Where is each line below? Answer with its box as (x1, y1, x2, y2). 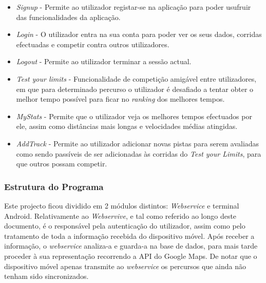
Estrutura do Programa (4, 180, 104, 193)
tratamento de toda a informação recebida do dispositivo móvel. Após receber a (4, 230, 255, 241)
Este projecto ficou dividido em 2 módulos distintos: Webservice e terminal (4, 200, 239, 211)
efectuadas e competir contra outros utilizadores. (16, 39, 169, 49)
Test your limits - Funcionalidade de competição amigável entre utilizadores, (16, 73, 257, 84)
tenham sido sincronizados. (4, 271, 89, 281)
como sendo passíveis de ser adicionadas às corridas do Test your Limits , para (16, 148, 261, 159)
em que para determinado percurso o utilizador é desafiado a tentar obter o (16, 83, 254, 94)
